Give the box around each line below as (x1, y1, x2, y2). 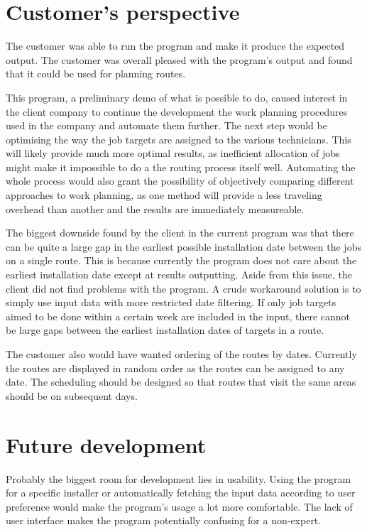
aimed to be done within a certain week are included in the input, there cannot (6, 308, 351, 323)
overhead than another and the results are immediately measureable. (6, 201, 305, 216)
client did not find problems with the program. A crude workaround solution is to (6, 281, 361, 295)
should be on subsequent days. (6, 388, 138, 403)
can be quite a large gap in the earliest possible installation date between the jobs (6, 239, 361, 254)
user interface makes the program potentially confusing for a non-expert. (6, 513, 322, 528)
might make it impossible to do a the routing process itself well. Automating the (6, 159, 356, 174)
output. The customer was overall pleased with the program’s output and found (6, 52, 353, 67)
